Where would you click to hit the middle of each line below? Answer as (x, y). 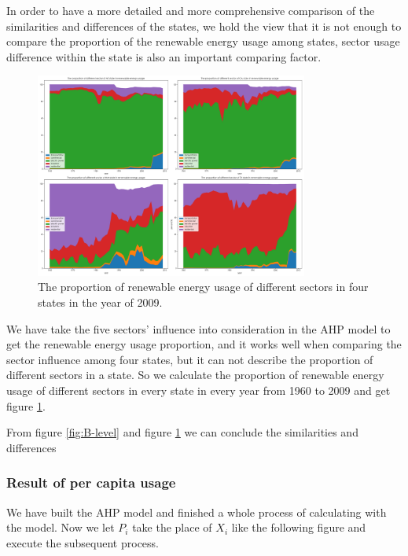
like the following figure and (299, 527)
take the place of (172, 527)
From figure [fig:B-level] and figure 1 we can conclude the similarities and (182, 432)
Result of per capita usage (91, 482)
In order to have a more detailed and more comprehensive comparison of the (191, 10)
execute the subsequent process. (83, 542)
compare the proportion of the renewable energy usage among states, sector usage (203, 41)
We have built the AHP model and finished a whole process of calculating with (197, 512)
